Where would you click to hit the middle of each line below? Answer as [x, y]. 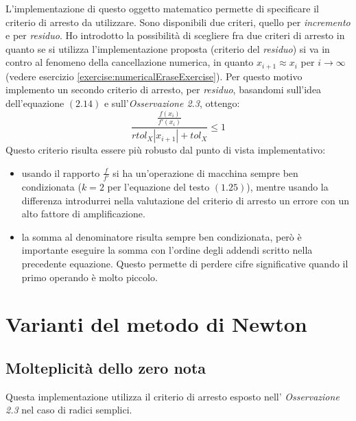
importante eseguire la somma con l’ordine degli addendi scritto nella [167, 250]
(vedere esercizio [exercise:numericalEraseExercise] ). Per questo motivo [154, 76]
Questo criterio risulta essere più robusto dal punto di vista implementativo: [166, 150]
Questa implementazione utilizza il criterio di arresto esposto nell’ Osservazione [173, 396]
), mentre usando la [287, 187]
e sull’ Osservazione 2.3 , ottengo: [172, 103]
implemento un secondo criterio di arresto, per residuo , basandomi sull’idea [164, 89]
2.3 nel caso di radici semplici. [69, 410]
